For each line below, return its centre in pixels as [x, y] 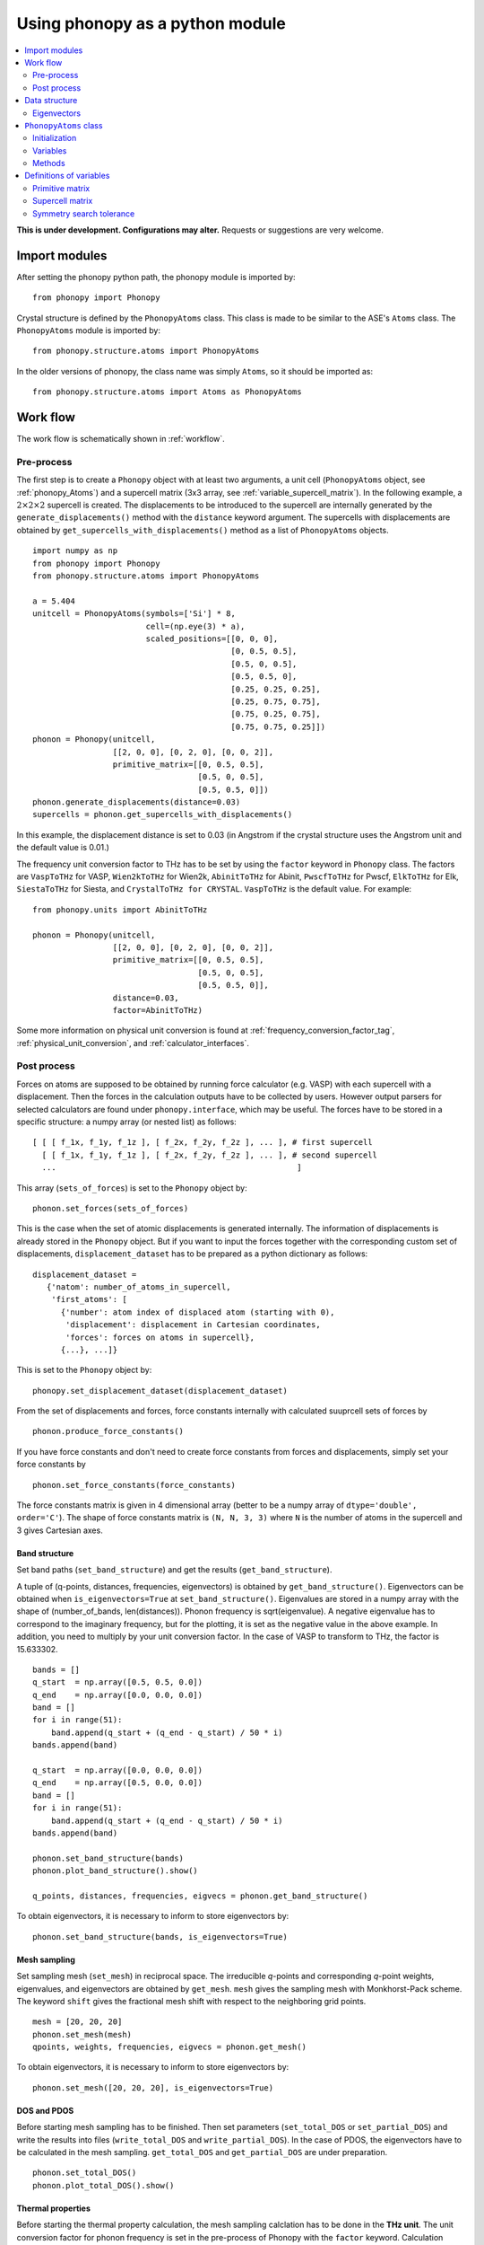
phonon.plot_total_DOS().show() [104, 2185]
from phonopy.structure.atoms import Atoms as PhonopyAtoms [167, 392]
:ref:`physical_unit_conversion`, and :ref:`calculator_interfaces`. [133, 1043]
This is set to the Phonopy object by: [84, 1370]
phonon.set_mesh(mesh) [82, 2034]
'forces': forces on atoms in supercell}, [160, 1337]
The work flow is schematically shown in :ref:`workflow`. [121, 439]
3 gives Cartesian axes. [60, 1530]
